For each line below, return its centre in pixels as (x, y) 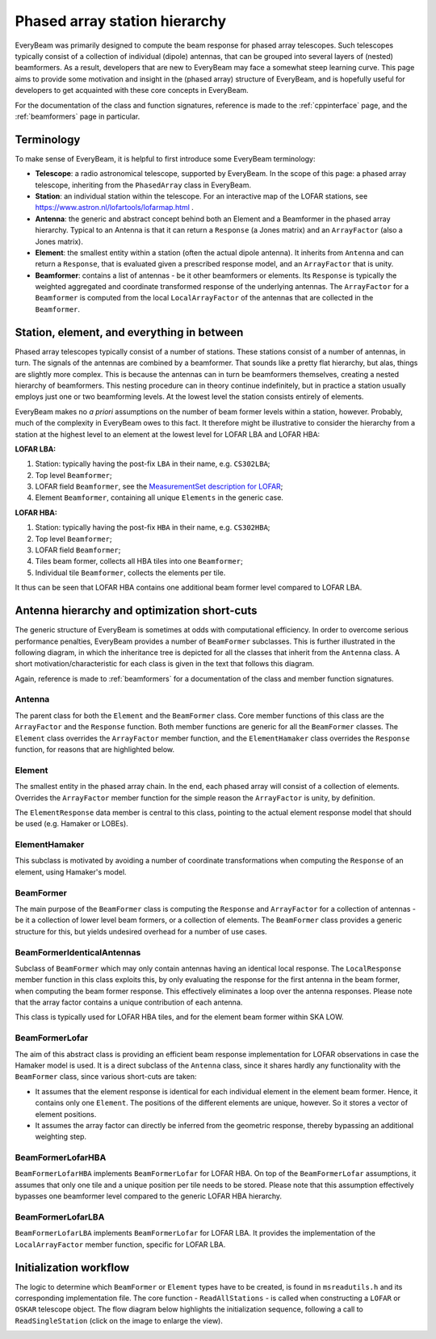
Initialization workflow (72, 1268)
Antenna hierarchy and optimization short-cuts (136, 611)
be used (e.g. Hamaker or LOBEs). (71, 824)
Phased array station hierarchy (121, 21)
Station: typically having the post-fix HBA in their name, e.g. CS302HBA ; (153, 527)
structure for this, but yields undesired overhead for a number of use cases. (141, 931)
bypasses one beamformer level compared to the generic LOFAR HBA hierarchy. (149, 1196)
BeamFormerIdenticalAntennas (78, 952)
